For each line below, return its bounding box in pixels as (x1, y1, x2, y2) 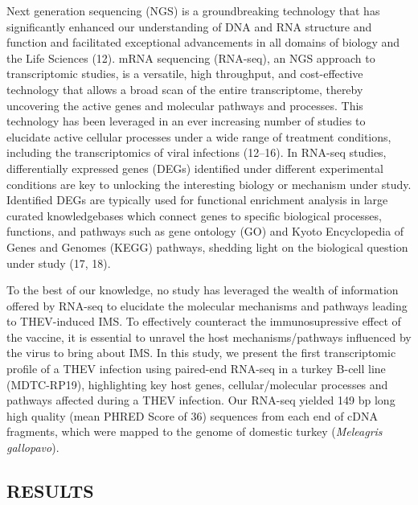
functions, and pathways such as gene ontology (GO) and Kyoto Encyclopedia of (6, 223, 404, 240)
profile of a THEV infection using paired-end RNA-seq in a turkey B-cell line (6, 360, 386, 377)
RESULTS (6, 478, 94, 503)
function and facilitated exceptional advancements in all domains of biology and (6, 34, 400, 51)
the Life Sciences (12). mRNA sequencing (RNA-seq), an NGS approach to (6, 49, 375, 66)
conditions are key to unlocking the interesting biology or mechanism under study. (6, 175, 412, 192)
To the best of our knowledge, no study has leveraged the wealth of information (6, 281, 399, 298)
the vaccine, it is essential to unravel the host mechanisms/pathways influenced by (6, 328, 412, 345)
